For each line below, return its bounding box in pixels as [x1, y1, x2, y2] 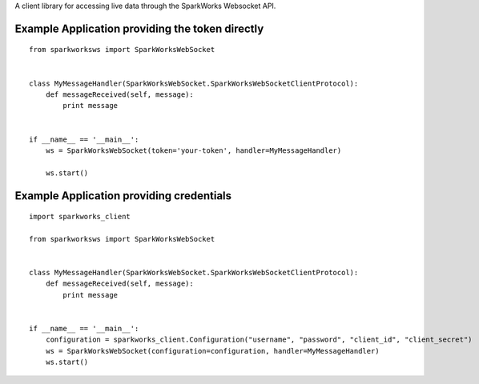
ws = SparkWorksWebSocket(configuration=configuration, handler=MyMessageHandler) [45, 346, 380, 355]
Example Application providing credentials [14, 189, 232, 202]
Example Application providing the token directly [14, 22, 264, 35]
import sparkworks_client [29, 212, 131, 222]
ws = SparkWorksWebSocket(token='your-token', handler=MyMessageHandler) [45, 146, 342, 155]
